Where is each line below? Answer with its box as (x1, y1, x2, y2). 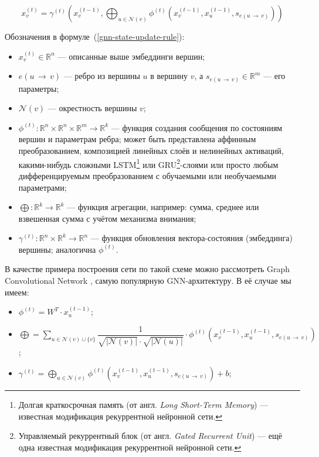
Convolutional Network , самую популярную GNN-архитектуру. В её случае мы (5, 274, 291, 287)
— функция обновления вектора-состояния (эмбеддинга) (90, 232, 293, 244)
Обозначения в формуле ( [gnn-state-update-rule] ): (5, 30, 185, 42)
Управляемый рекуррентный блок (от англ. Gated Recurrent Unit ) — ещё (18, 429, 282, 442)
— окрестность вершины (47, 102, 137, 114)
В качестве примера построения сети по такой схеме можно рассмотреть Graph (5, 263, 290, 275)
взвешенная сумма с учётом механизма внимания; (18, 212, 196, 224)
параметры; (18, 82, 59, 94)
